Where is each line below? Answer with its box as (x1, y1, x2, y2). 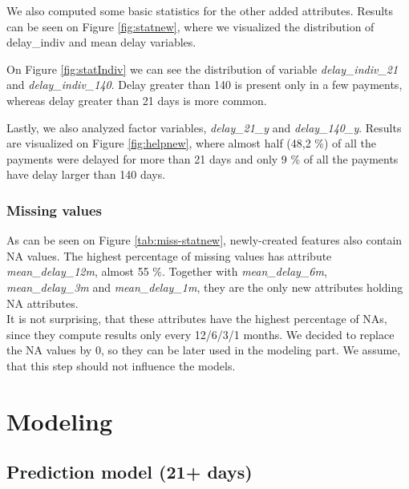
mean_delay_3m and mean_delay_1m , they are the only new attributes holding (6, 278, 403, 295)
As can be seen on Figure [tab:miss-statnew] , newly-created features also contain (6, 232, 403, 249)
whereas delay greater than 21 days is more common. (6, 91, 267, 108)
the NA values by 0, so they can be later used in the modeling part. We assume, (6, 341, 401, 358)
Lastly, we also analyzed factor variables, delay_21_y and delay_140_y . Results (6, 119, 402, 135)
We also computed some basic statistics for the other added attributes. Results (6, 2, 394, 18)
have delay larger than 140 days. (6, 166, 166, 183)
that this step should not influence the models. (6, 357, 236, 374)
